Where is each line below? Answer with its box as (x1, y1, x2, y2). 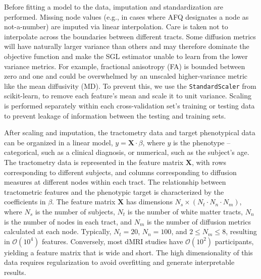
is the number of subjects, (35, 206, 115, 216)
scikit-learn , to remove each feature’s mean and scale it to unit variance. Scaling (4, 90, 251, 101)
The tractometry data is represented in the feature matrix (4, 156, 184, 167)
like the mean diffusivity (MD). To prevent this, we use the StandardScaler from (4, 80, 256, 91)
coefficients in (4, 196, 46, 207)
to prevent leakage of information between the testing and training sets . (4, 110, 226, 121)
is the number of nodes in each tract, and (4, 216, 132, 227)
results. (4, 266, 26, 277)
